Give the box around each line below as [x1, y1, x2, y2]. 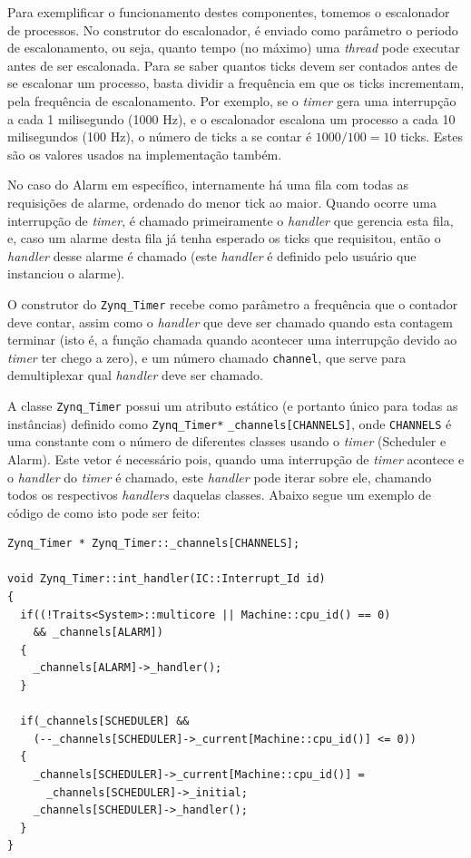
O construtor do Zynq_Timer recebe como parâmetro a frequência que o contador [7, 294, 458, 313]
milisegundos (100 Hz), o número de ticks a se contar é [7, 127, 312, 146]
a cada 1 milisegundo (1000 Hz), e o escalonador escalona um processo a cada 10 [7, 109, 456, 128]
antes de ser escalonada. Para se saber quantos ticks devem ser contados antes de [7, 55, 458, 74]
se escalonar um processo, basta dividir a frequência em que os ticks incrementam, [7, 73, 465, 93]
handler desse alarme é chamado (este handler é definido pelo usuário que [7, 246, 417, 265]
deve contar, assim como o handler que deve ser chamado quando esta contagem [7, 312, 453, 331]
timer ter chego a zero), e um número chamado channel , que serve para [7, 347, 407, 366]
